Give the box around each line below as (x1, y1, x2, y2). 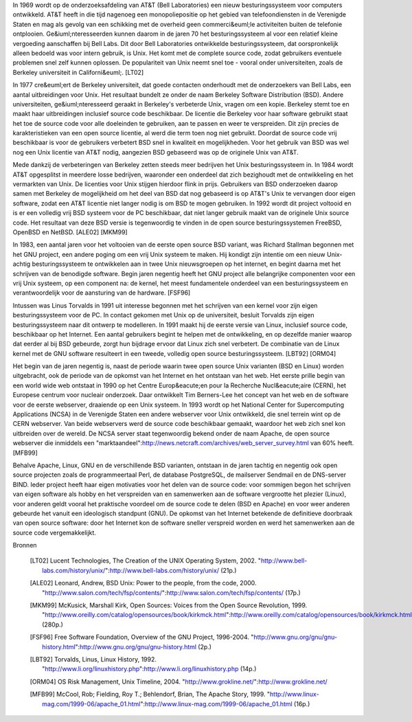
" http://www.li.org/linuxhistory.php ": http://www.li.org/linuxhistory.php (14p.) (42, 665, 257, 673)
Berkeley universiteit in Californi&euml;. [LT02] (12, 68, 144, 76)
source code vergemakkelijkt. (12, 528, 96, 537)
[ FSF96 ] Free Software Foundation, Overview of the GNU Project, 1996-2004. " (30, 633, 254, 642)
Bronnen (12, 541, 37, 550)
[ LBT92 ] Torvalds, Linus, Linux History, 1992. (30, 655, 157, 663)
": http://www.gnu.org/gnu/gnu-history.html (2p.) (75, 642, 212, 651)
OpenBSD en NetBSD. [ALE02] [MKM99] (12, 227, 128, 236)
